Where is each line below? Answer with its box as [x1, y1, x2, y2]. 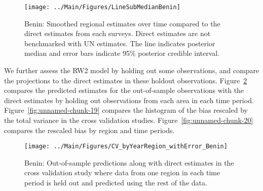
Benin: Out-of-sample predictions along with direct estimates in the [24, 157, 234, 168]
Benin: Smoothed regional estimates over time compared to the [24, 18, 220, 28]
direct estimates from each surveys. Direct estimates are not [24, 28, 211, 39]
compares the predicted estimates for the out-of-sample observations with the [4, 85, 244, 95]
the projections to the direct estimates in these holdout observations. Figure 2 [4, 75, 247, 85]
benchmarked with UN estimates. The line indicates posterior [24, 38, 215, 48]
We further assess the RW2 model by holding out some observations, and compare [4, 65, 259, 76]
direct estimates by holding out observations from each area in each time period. [4, 94, 254, 105]
